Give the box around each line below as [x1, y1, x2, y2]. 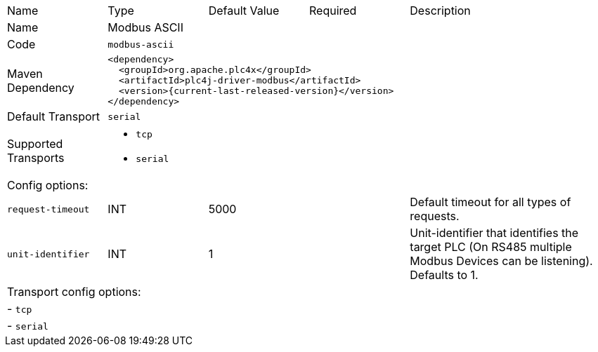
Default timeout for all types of [410, 195, 571, 209]
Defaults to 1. [410, 268, 479, 282]
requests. [410, 209, 460, 223]
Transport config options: [7, 285, 141, 299]
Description [410, 4, 471, 18]
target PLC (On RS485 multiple [410, 240, 572, 254]
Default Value [208, 4, 280, 18]
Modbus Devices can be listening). [410, 254, 593, 268]
